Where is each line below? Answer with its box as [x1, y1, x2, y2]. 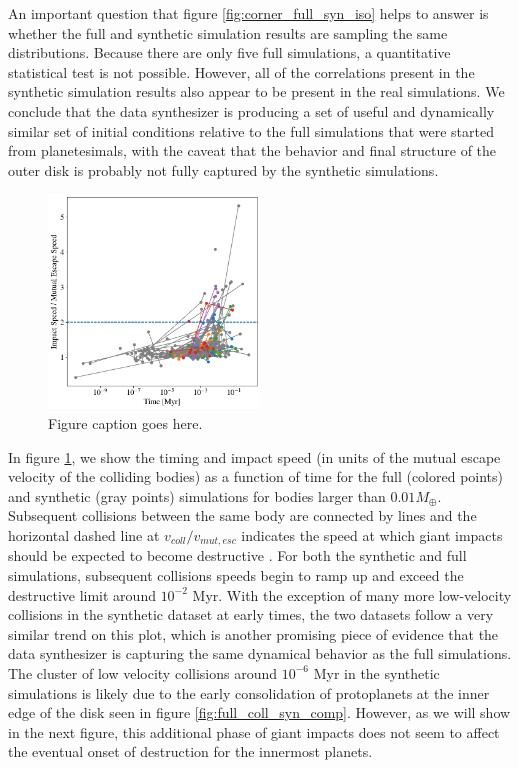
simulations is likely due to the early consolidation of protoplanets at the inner [8, 682, 490, 703]
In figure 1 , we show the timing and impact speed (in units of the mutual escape [8, 446, 501, 467]
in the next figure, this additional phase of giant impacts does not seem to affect [8, 721, 500, 742]
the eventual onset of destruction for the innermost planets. [8, 741, 373, 762]
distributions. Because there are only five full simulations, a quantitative [8, 42, 451, 63]
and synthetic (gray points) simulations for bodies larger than [8, 485, 386, 506]
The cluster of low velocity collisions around [8, 662, 278, 683]
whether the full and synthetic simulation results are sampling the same [8, 22, 448, 43]
